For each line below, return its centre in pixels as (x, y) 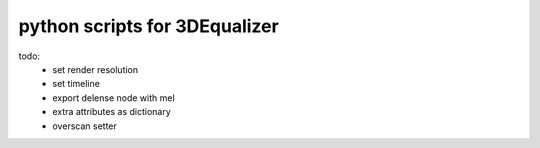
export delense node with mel (113, 97)
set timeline (76, 84)
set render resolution (95, 69)
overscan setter (84, 126)
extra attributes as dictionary (112, 112)
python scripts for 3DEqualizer (148, 26)
